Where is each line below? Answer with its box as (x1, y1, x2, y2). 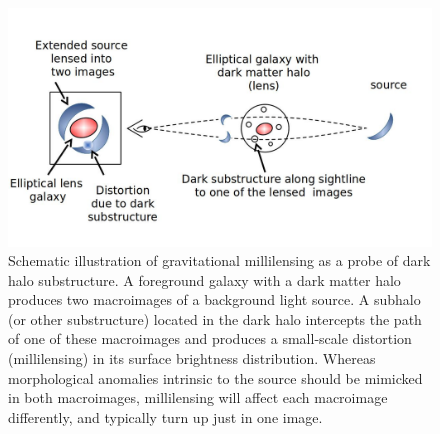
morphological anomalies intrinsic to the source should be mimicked (8, 367, 423, 388)
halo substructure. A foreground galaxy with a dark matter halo (8, 269, 401, 290)
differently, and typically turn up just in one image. (8, 406, 323, 427)
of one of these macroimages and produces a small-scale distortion (8, 328, 412, 349)
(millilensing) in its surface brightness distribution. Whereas (8, 348, 376, 369)
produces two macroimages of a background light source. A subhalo (8, 289, 421, 310)
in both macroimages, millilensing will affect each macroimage (8, 387, 388, 408)
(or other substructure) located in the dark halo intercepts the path (8, 308, 422, 329)
